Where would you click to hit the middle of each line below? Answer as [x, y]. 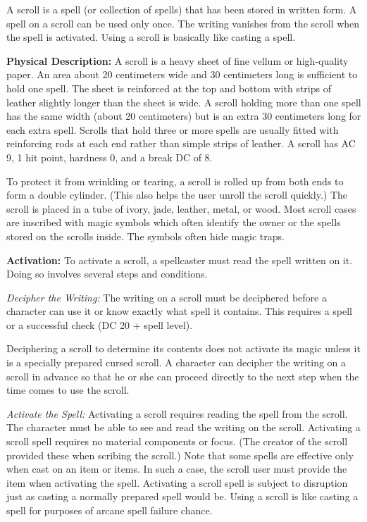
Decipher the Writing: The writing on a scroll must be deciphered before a [167, 297]
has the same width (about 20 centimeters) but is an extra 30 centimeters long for [184, 116]
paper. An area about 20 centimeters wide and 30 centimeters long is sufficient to [182, 74]
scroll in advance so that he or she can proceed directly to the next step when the [183, 376]
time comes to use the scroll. [68, 390]
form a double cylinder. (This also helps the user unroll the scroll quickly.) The [177, 195]
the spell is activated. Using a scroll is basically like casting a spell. [151, 37]
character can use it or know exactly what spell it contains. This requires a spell [180, 311]
